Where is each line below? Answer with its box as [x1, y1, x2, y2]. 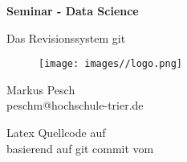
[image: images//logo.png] [39, 58, 182, 70]
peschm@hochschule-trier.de [6, 97, 144, 114]
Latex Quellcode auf [6, 124, 106, 141]
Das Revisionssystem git [6, 29, 126, 46]
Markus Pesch [6, 81, 75, 98]
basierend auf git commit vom [6, 139, 154, 156]
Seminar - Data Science [6, 2, 139, 19]
